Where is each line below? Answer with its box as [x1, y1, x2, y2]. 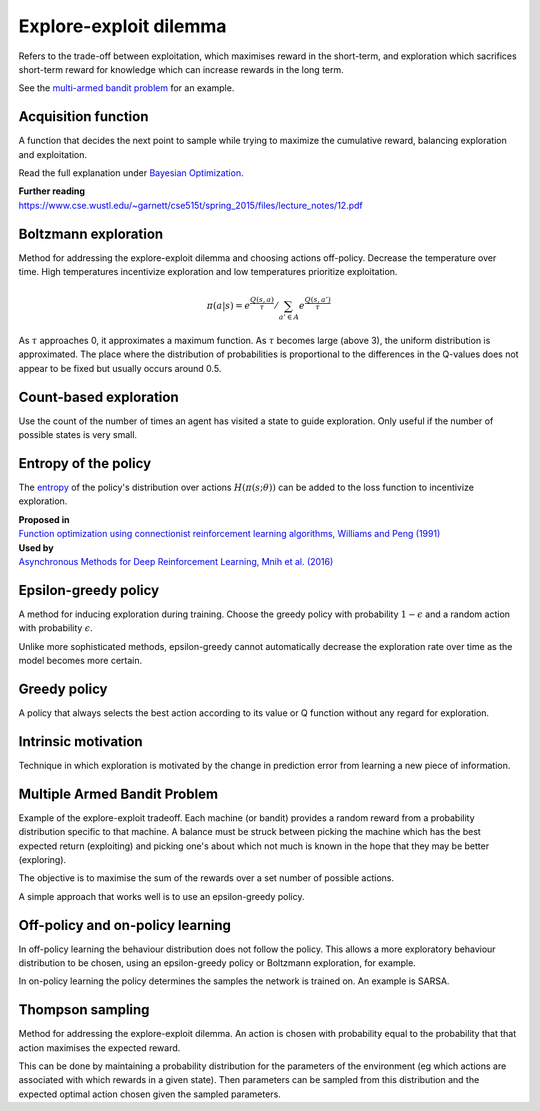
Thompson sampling [18, 1001, 150, 1019]
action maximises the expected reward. [18, 1041, 181, 1054]
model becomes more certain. [18, 655, 143, 667]
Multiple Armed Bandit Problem [18, 785, 219, 802]
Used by [18, 541, 54, 554]
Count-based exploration [18, 388, 179, 405]
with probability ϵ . [18, 622, 94, 634]
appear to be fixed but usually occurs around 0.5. [18, 362, 222, 374]
